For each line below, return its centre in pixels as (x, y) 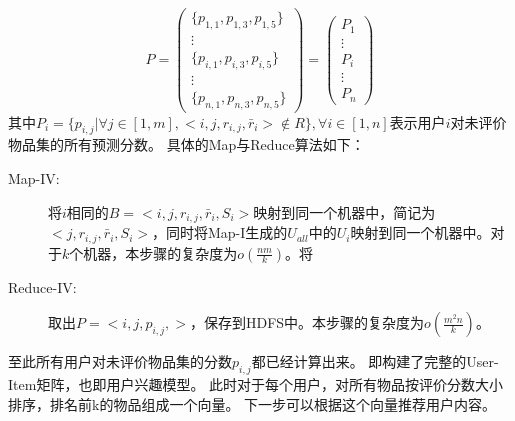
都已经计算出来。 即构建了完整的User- (375, 361)
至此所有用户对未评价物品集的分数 (120, 361)
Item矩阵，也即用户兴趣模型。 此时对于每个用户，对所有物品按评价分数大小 (256, 383)
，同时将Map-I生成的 (220, 232)
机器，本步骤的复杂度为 (160, 252)
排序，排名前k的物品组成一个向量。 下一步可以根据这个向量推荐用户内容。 (252, 403)
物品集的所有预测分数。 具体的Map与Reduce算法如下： (186, 144)
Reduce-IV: (42, 286)
